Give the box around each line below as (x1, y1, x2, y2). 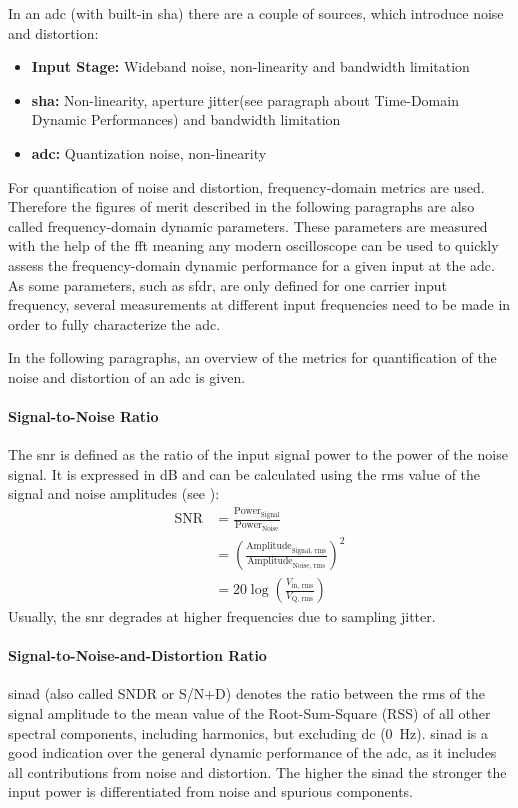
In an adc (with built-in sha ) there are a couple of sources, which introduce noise (8, 3, 504, 23)
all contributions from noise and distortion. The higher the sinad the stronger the (8, 761, 507, 782)
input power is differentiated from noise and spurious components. (8, 781, 414, 802)
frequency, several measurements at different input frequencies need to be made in (8, 294, 511, 315)
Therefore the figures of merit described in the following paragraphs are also (8, 196, 475, 217)
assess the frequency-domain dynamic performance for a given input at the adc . (8, 254, 495, 275)
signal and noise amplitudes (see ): (8, 483, 220, 504)
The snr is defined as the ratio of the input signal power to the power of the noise (8, 444, 508, 465)
